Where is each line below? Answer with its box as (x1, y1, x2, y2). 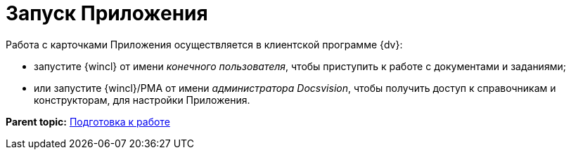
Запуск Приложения (6, 1, 208, 25)
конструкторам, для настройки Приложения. (34, 93, 250, 106)
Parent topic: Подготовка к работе (6, 115, 170, 128)
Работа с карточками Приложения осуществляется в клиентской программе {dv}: (6, 38, 403, 50)
